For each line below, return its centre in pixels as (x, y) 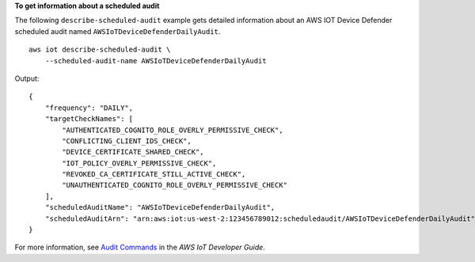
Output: (27, 78)
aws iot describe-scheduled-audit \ (100, 50)
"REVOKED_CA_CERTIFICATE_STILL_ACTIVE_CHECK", (154, 175)
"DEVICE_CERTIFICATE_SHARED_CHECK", (133, 152)
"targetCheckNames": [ (89, 119)
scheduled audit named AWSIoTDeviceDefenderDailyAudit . (118, 31)
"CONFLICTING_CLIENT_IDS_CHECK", (127, 141)
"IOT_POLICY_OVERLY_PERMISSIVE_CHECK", (139, 163)
